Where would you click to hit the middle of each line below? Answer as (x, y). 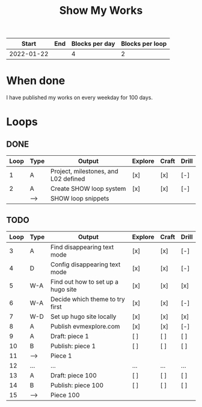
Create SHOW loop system (88, 189)
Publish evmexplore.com (85, 326)
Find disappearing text (82, 247)
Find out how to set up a (84, 281)
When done (36, 81)
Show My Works (101, 11)
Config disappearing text (85, 264)
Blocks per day (93, 44)
